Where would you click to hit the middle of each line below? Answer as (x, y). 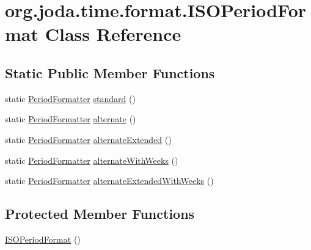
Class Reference (113, 34)
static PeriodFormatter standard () (70, 98)
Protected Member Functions (100, 214)
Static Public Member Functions (110, 72)
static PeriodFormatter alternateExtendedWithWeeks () (109, 181)
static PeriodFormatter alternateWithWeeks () (92, 160)
